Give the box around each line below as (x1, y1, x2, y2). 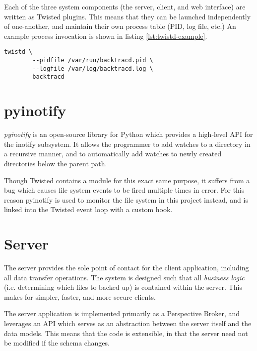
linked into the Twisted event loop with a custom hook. (4, 204, 173, 215)
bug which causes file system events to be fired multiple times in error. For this (4, 185, 245, 195)
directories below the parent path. (4, 158, 107, 168)
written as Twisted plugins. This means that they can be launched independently (4, 11, 251, 21)
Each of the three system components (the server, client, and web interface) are (4, 1, 246, 11)
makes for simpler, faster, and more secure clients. (4, 291, 156, 302)
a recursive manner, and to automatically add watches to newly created (4, 148, 222, 159)
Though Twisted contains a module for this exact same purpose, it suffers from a (4, 175, 250, 185)
